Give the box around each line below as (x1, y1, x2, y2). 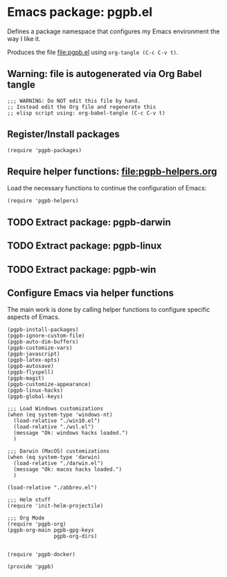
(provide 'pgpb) (7, 563, 54, 570)
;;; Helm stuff (7, 496, 51, 503)
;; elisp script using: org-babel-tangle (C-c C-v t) (7, 109, 166, 117)
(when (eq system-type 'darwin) (7, 454, 100, 461)
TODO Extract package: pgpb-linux (7, 240, 162, 252)
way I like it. (7, 34, 41, 42)
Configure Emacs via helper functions (7, 287, 174, 299)
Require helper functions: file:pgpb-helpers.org (7, 165, 217, 177)
